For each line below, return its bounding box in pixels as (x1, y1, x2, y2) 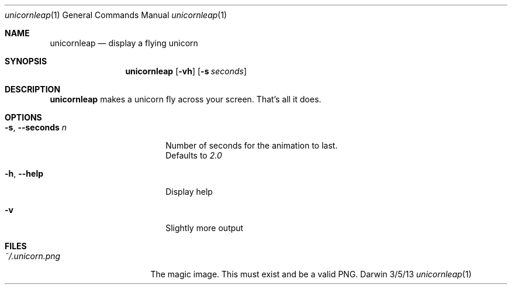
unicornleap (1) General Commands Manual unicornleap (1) (5, 10, 227, 20)
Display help (165, 187, 213, 197)
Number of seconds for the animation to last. (165, 140, 338, 150)
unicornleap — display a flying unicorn (50, 38, 198, 48)
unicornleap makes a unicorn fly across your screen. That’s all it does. (50, 94, 321, 104)
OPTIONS (5, 112, 42, 122)
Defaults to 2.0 (165, 150, 222, 160)
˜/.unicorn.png (5, 251, 61, 261)
